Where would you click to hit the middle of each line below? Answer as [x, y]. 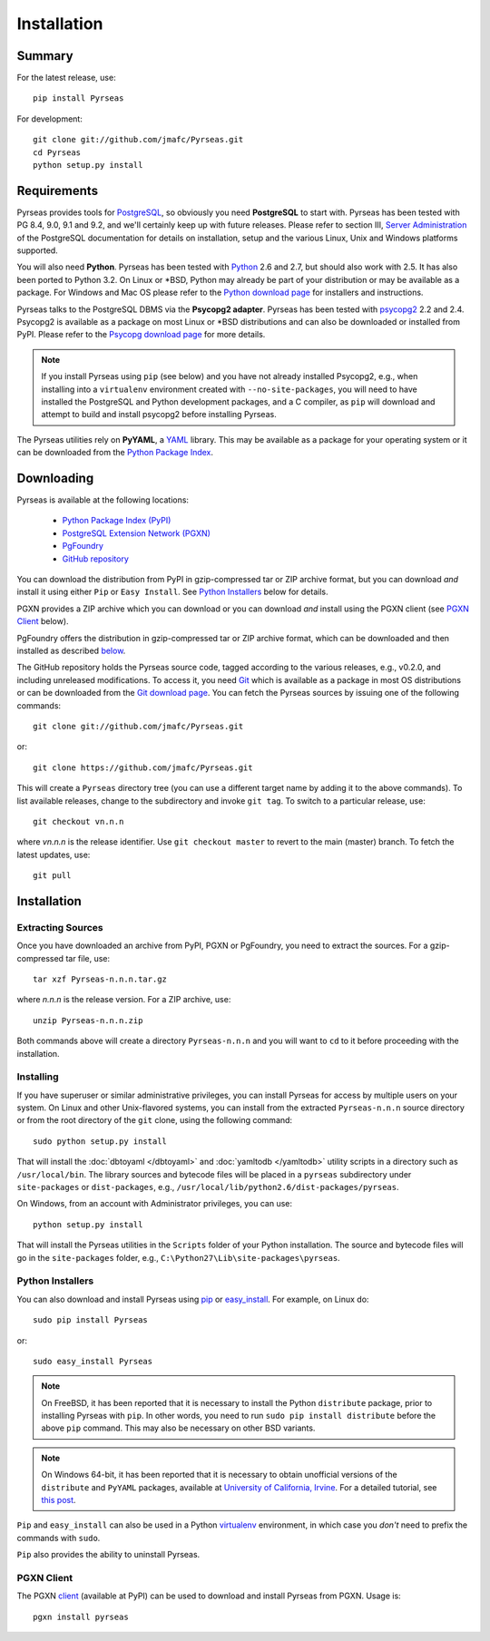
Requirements [58, 190]
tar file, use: [88, 958]
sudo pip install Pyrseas [91, 1320]
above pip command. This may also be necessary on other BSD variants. [178, 1428]
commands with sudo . [59, 1538]
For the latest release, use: [67, 78]
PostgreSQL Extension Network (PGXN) [136, 533]
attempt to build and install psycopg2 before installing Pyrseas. [159, 415]
